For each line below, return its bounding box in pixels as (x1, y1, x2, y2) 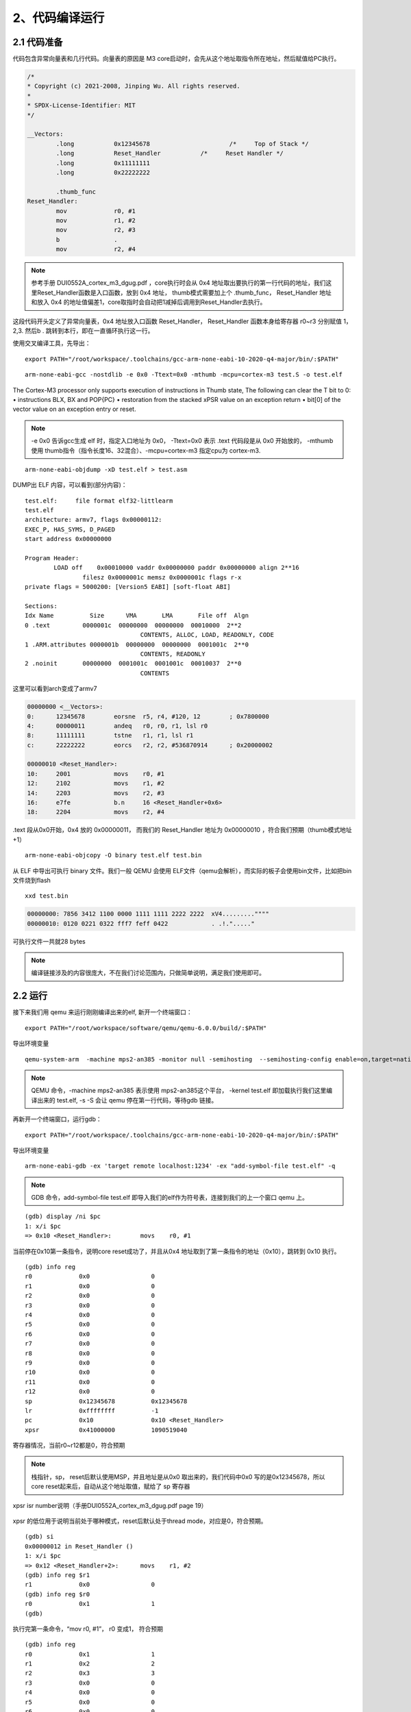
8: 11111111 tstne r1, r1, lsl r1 (27, 731, 194, 740)
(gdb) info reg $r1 (25, 1571, 90, 1578)
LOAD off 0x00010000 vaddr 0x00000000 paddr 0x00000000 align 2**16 (53, 564, 299, 572)
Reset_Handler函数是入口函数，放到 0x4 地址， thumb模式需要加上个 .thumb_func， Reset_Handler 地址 (36, 288, 332, 297)
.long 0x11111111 (55, 159, 151, 167)
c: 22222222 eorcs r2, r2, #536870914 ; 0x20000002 (27, 741, 273, 749)
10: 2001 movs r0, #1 (27, 770, 164, 777)
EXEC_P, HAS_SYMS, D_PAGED (25, 525, 116, 533)
